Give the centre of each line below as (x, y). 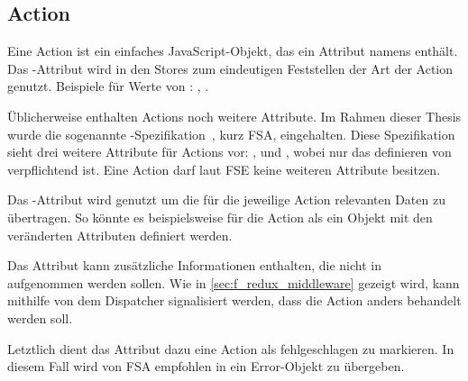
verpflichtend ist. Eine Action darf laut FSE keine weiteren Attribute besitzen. (224, 169)
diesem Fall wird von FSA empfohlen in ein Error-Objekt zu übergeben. (206, 366)
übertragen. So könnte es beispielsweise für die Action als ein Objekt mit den (220, 217)
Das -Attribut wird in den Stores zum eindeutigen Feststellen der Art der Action (230, 68)
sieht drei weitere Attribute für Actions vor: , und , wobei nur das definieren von (229, 152)
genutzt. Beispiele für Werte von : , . (108, 86)
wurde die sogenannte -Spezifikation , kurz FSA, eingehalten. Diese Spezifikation (231, 134)
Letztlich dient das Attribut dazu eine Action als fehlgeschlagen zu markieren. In (231, 348)
